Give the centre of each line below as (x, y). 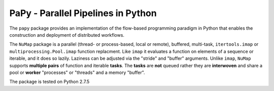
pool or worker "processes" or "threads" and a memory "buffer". (77, 72)
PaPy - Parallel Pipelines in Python (83, 13)
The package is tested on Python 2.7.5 (49, 82)
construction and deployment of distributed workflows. (67, 35)
